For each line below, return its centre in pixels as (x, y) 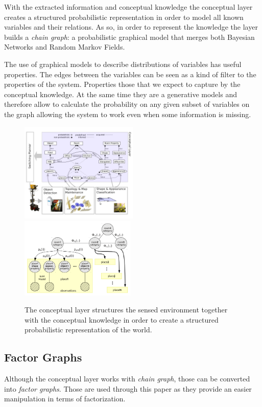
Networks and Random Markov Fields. (65, 47)
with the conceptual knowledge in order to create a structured (122, 319)
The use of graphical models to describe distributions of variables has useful (123, 64)
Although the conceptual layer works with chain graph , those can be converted (127, 379)
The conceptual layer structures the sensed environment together (126, 310)
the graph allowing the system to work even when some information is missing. (128, 114)
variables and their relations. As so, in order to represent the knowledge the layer (131, 27)
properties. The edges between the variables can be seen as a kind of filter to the (130, 74)
